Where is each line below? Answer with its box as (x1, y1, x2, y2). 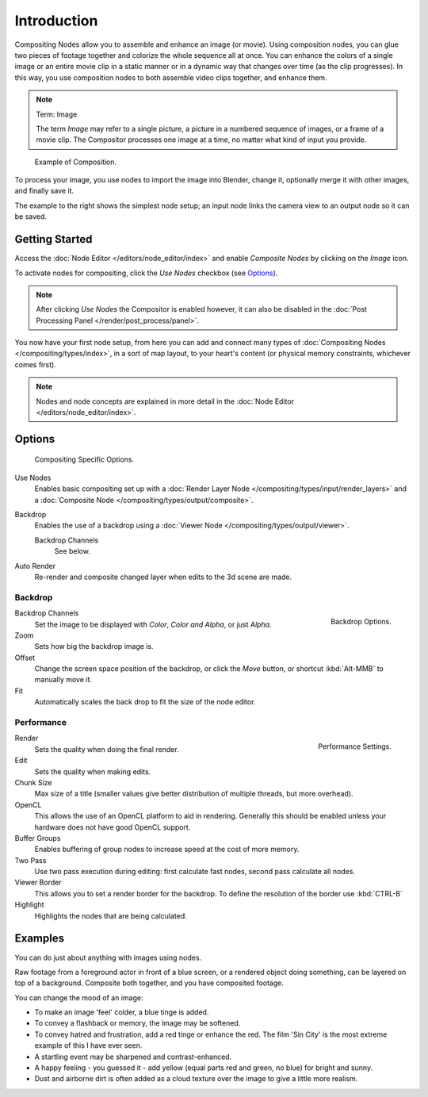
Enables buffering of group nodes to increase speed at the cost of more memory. (34, 845, 300, 854)
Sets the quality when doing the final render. (34, 744, 179, 754)
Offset (14, 653, 36, 662)
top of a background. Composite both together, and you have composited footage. (14, 978, 285, 988)
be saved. (14, 212, 48, 221)
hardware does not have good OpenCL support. (34, 822, 191, 832)
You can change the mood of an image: (14, 992, 143, 1003)
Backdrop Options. (330, 616, 392, 626)
